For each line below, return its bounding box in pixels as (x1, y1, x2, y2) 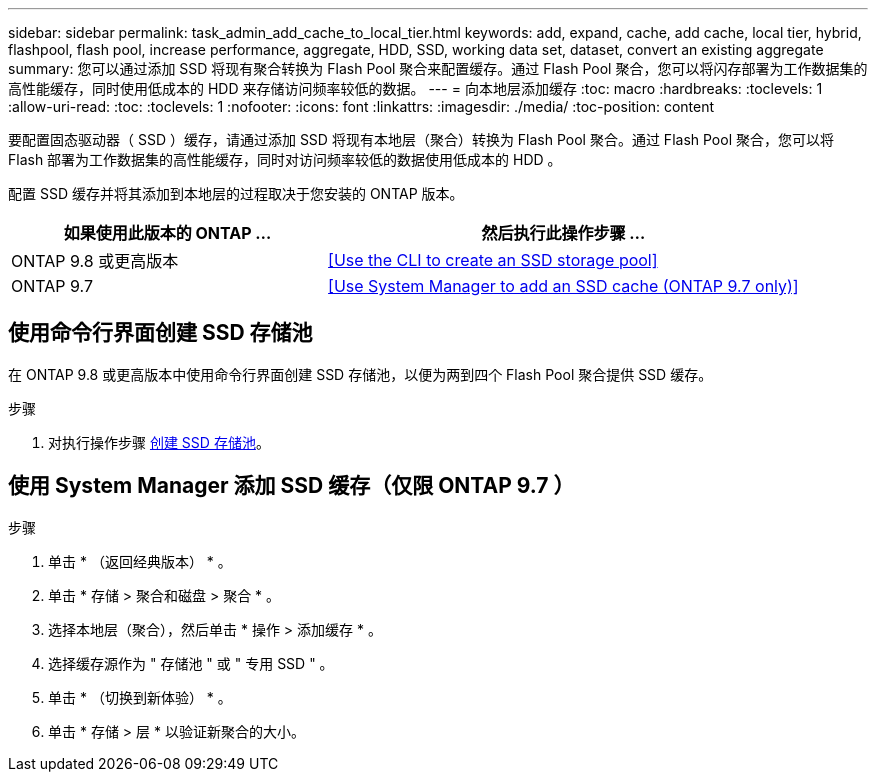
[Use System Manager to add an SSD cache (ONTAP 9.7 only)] (328, 276, 799, 296)
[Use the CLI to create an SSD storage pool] (328, 250, 658, 270)
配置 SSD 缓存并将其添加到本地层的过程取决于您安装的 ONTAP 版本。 (8, 185, 464, 202)
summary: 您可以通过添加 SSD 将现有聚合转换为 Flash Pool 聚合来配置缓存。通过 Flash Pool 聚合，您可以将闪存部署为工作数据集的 (8, 60, 868, 77)
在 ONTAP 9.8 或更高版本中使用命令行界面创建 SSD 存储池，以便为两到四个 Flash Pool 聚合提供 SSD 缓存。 (8, 365, 713, 383)
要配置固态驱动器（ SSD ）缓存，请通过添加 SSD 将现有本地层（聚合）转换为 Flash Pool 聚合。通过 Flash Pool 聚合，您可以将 (8, 131, 834, 148)
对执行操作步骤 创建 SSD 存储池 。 (48, 433, 270, 451)
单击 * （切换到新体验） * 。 (48, 688, 232, 706)
